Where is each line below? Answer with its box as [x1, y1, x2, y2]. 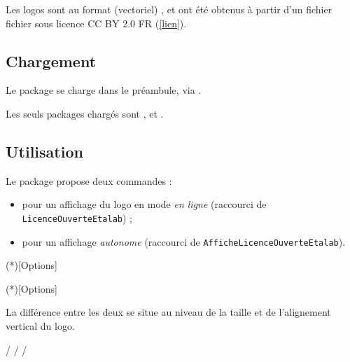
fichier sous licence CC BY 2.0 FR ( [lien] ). [6, 15, 187, 30]
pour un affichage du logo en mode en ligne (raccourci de [22, 197, 267, 211]
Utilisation [6, 140, 83, 162]
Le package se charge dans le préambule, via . [6, 83, 202, 97]
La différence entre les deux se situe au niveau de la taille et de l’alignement [6, 305, 331, 319]
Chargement [6, 50, 97, 71]
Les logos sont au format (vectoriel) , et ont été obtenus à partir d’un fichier [6, 2, 332, 16]
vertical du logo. [6, 319, 75, 333]
